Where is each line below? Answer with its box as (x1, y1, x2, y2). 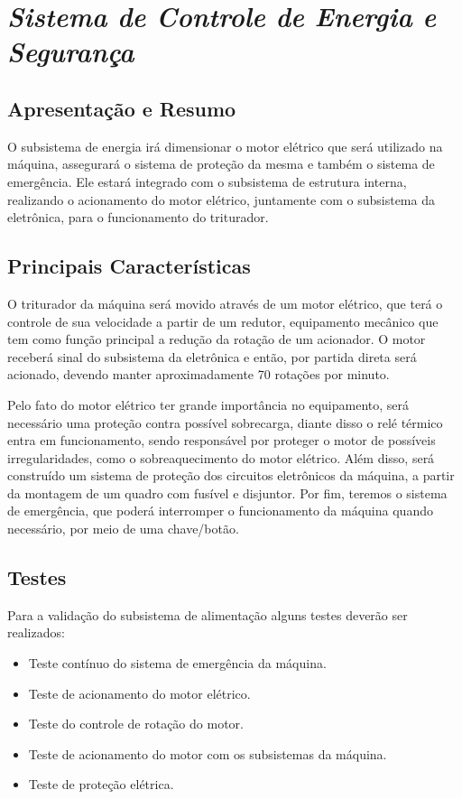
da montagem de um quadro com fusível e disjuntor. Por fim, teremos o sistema (7, 483, 448, 502)
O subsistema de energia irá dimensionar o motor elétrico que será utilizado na (7, 136, 443, 155)
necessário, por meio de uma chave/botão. (7, 519, 239, 538)
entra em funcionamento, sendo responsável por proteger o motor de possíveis (7, 431, 436, 450)
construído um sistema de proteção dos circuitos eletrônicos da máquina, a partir (7, 466, 455, 485)
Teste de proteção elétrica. (28, 775, 174, 794)
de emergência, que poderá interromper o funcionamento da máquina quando (7, 501, 433, 520)
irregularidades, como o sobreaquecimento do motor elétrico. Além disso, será (7, 448, 435, 467)
